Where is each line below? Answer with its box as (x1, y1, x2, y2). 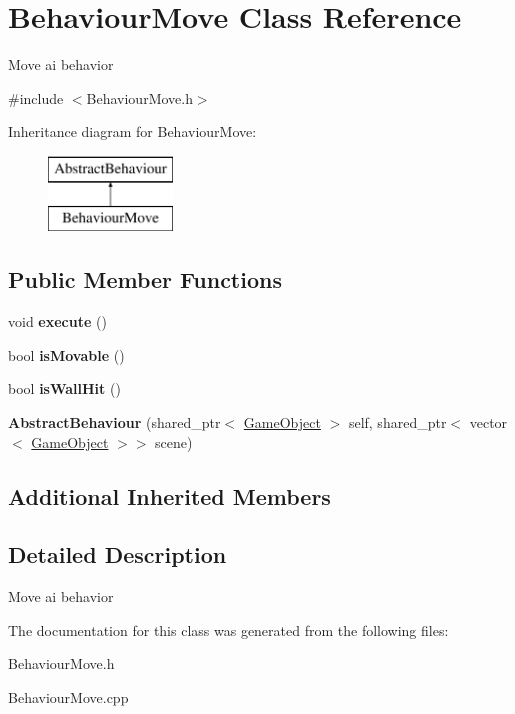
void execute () (8, 311, 107, 332)
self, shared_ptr (348, 412, 447, 433)
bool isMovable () (8, 344, 125, 365)
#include (8, 87, 64, 108)
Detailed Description (8, 539, 227, 570)
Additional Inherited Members (8, 480, 331, 511)
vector (469, 412, 508, 433)
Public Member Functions (8, 264, 282, 295)
